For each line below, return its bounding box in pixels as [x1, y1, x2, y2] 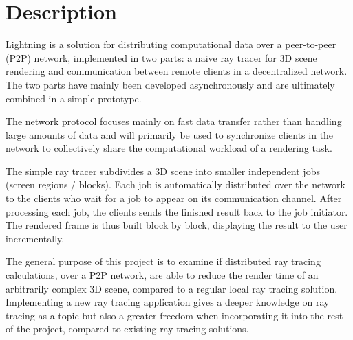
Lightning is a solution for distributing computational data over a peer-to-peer [6, 37, 336, 52]
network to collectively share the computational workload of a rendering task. [6, 141, 332, 155]
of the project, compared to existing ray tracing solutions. [6, 321, 249, 336]
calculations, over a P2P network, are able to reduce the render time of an [6, 268, 319, 282]
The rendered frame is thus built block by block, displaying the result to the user [6, 218, 347, 232]
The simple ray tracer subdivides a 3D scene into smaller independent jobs [6, 163, 320, 178]
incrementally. [6, 231, 65, 245]
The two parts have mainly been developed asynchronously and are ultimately [6, 77, 335, 91]
